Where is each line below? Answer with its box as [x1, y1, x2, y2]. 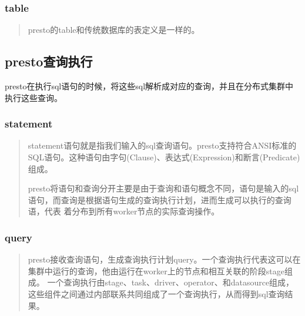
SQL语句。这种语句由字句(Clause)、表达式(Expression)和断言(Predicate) [28, 151, 300, 163]
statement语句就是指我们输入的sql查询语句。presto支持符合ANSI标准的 [28, 139, 297, 152]
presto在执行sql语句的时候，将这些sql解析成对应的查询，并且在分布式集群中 [5, 80, 294, 92]
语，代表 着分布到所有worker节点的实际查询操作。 [28, 205, 220, 217]
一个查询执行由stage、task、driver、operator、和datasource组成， [47, 276, 294, 288]
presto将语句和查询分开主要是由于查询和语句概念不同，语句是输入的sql [28, 182, 299, 194]
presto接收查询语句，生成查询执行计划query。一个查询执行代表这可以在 [28, 253, 301, 265]
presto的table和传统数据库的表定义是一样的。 [28, 23, 200, 36]
